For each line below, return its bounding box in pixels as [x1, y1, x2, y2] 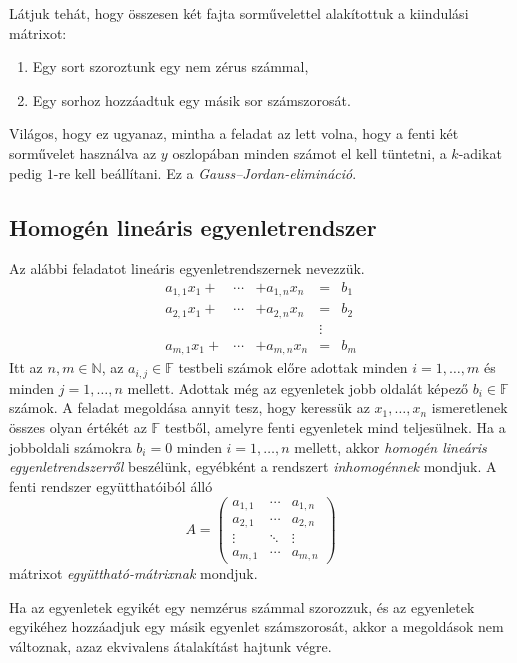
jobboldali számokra [9, 436, 132, 457]
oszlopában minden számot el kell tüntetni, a [172, 142, 447, 163]
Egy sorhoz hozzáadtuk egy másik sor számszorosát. [32, 89, 351, 110]
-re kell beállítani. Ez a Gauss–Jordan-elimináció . [53, 162, 357, 183]
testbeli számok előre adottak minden [178, 357, 408, 378]
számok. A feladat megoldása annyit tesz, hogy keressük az [9, 397, 370, 418]
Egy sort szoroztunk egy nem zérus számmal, [32, 56, 309, 77]
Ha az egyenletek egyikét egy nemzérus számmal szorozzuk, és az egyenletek [9, 596, 475, 617]
